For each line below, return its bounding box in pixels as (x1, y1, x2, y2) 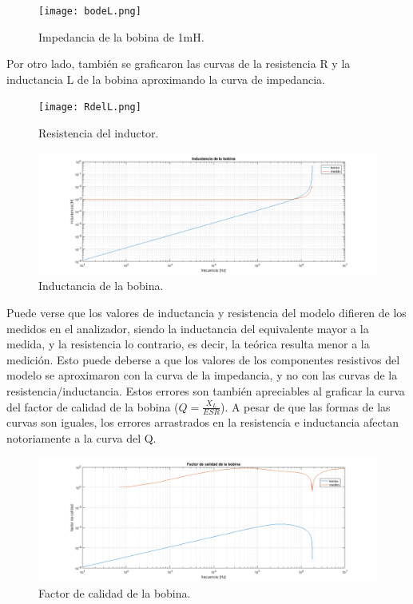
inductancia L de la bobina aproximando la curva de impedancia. (6, 70, 325, 87)
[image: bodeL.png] (38, 6, 141, 17)
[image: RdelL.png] (38, 101, 141, 113)
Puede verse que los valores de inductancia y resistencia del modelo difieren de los (6, 304, 407, 321)
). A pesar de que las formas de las (220, 398, 391, 415)
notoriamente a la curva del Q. (6, 430, 157, 447)
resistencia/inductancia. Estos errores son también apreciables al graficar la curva (6, 383, 405, 399)
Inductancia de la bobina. (38, 277, 164, 294)
